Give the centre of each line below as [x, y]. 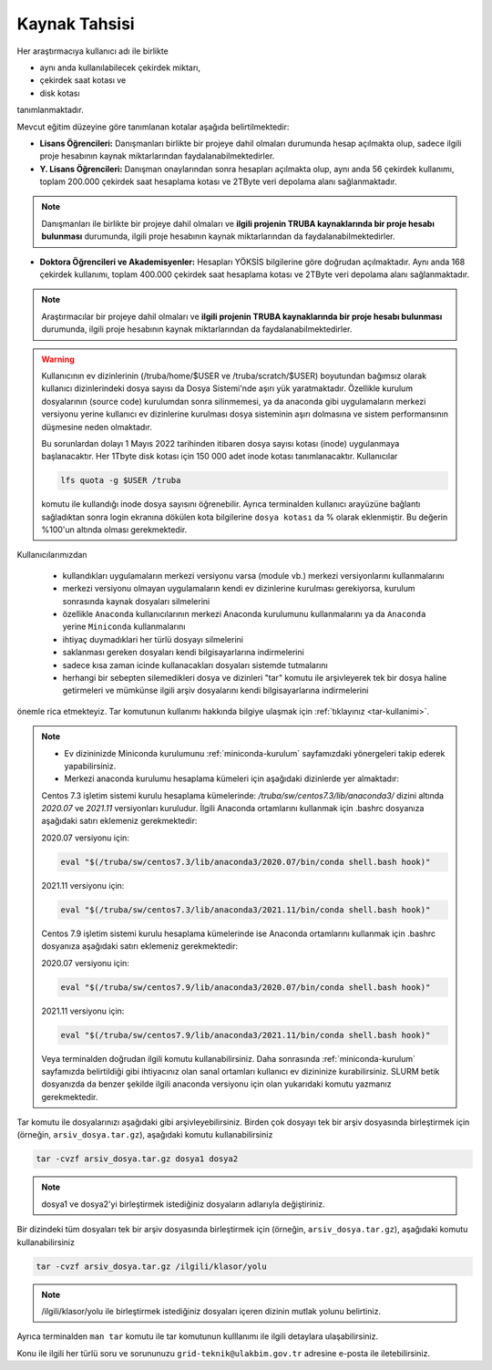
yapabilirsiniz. [90, 766]
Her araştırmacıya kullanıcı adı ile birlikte [92, 51]
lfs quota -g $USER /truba [121, 480]
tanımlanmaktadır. [50, 110]
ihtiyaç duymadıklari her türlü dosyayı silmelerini [153, 639]
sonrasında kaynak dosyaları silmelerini [136, 601]
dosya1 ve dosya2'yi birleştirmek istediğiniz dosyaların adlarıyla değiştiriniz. [183, 1204]
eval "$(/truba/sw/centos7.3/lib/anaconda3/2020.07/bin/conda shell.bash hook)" [246, 862]
